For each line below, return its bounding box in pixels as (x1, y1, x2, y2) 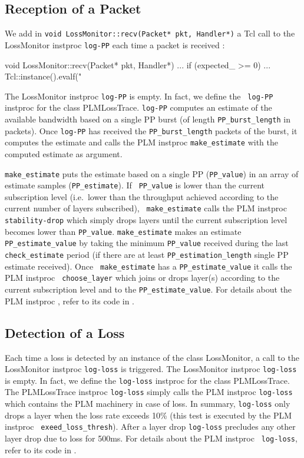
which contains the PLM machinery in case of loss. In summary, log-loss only (5, 397, 290, 410)
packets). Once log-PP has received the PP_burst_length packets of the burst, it (5, 124, 298, 137)
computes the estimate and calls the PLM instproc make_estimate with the (5, 136, 279, 148)
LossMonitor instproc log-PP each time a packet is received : (5, 38, 225, 51)
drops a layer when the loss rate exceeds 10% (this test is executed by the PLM (5, 409, 292, 421)
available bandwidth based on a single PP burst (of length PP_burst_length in (5, 113, 290, 125)
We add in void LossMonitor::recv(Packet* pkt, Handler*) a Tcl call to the (5, 27, 295, 39)
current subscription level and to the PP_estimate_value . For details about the (5, 283, 292, 296)
